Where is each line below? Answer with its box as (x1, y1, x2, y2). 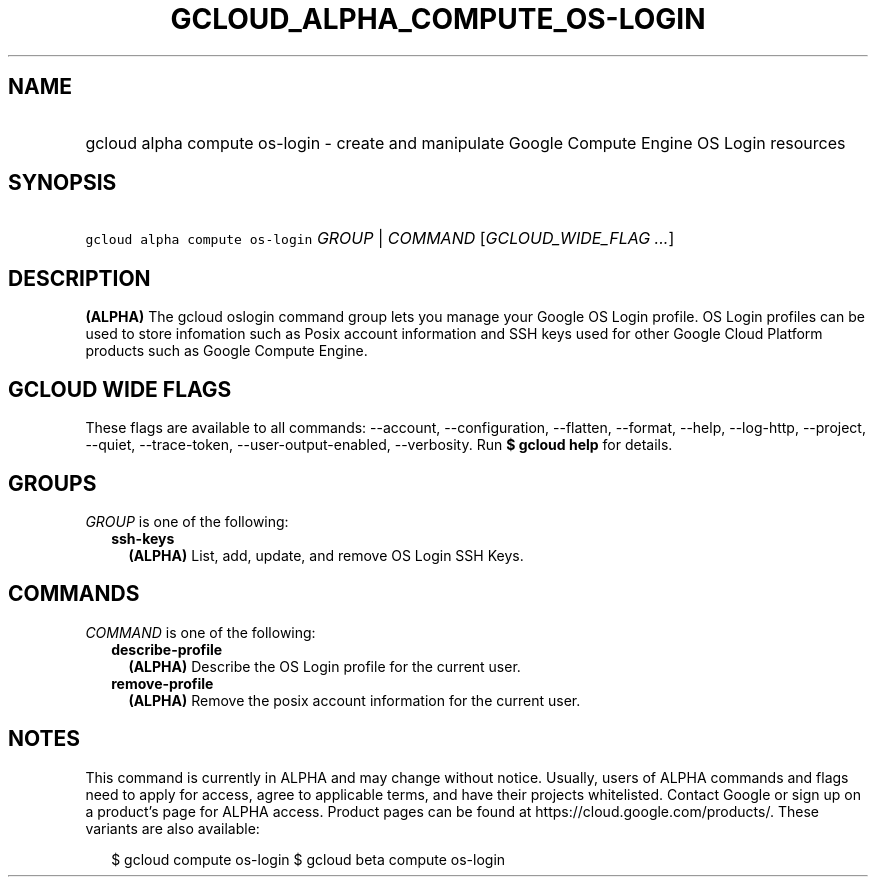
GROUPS (8, 470, 97, 496)
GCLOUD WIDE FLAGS (8, 376, 232, 402)
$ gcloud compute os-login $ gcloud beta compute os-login (111, 850, 506, 868)
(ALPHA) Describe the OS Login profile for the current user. (128, 657, 521, 675)
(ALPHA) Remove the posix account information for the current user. (128, 691, 581, 709)
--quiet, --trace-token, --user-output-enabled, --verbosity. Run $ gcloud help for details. (85, 436, 673, 454)
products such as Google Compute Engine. (85, 342, 368, 360)
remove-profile (111, 674, 214, 692)
